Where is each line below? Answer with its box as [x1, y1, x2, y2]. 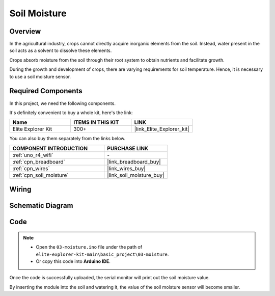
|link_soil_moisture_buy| [107, 171, 164, 178]
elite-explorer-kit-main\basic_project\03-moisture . [36, 251, 169, 257]
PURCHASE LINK [107, 145, 149, 152]
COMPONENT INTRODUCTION [12, 145, 88, 152]
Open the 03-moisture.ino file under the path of [36, 244, 143, 250]
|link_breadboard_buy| [107, 158, 161, 165]
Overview [9, 27, 41, 36]
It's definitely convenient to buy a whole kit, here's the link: [9, 110, 133, 116]
